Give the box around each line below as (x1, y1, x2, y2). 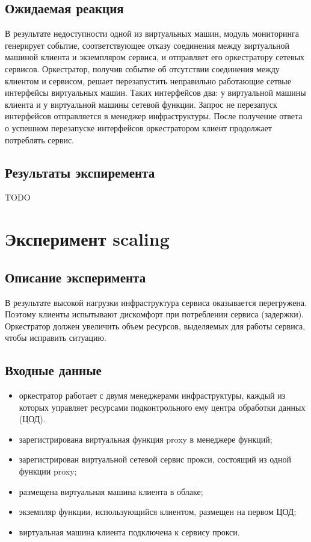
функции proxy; (19, 465, 77, 478)
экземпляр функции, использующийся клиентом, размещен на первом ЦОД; (19, 505, 297, 518)
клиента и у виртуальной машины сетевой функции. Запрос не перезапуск (5, 98, 277, 110)
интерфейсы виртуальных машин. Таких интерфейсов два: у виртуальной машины (5, 86, 306, 99)
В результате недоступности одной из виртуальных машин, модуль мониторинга (5, 27, 299, 40)
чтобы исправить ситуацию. (5, 331, 106, 344)
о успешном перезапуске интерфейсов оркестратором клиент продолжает (5, 121, 272, 134)
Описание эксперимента (5, 267, 146, 286)
